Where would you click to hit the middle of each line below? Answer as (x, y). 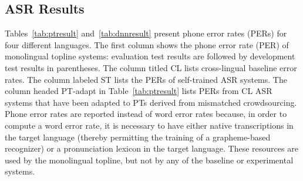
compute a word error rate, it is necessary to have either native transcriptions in (149, 125)
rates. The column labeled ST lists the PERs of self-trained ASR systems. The (146, 79)
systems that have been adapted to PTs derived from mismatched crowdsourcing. (151, 102)
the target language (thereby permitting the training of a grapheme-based (138, 137)
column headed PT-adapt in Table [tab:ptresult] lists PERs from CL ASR (139, 91)
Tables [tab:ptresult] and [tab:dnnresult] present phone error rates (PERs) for (146, 33)
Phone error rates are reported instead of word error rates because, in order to (146, 114)
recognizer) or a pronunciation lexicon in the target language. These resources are (151, 148)
